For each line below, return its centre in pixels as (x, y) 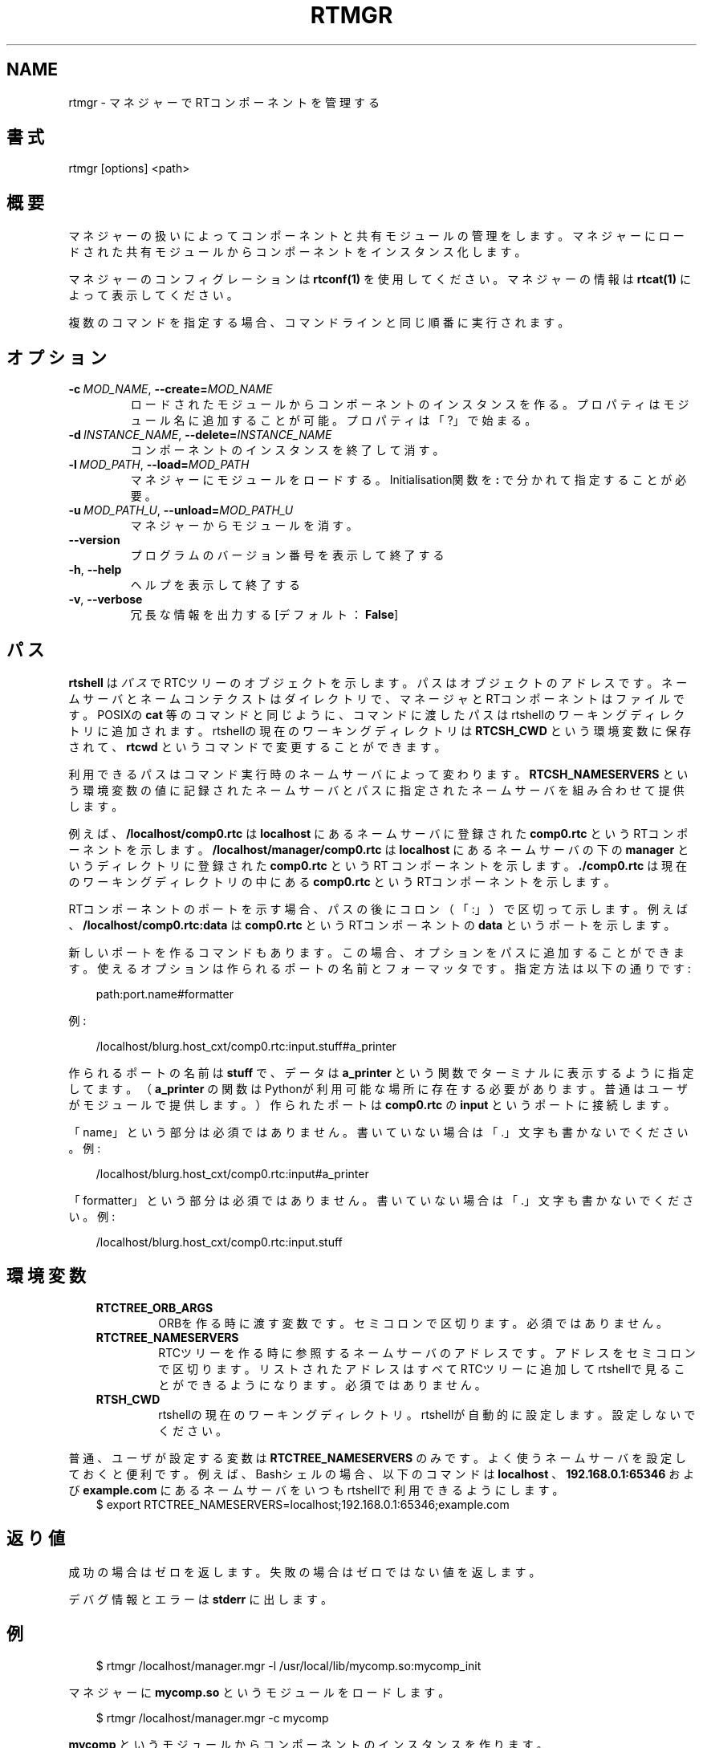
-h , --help (95, 570)
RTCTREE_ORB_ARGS (154, 1307)
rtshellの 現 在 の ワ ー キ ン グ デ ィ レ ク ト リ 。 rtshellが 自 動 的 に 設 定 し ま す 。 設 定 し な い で (427, 1414)
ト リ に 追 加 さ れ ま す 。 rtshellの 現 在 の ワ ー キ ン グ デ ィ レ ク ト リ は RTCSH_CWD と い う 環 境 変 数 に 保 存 (380, 730)
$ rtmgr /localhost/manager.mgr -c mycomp (212, 1718)
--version (94, 540)
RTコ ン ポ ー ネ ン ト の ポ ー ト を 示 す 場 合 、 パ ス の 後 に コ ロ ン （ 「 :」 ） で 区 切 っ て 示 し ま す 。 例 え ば (378, 909)
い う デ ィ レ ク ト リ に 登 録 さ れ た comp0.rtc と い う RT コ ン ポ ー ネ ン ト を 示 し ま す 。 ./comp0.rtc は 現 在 (378, 865)
